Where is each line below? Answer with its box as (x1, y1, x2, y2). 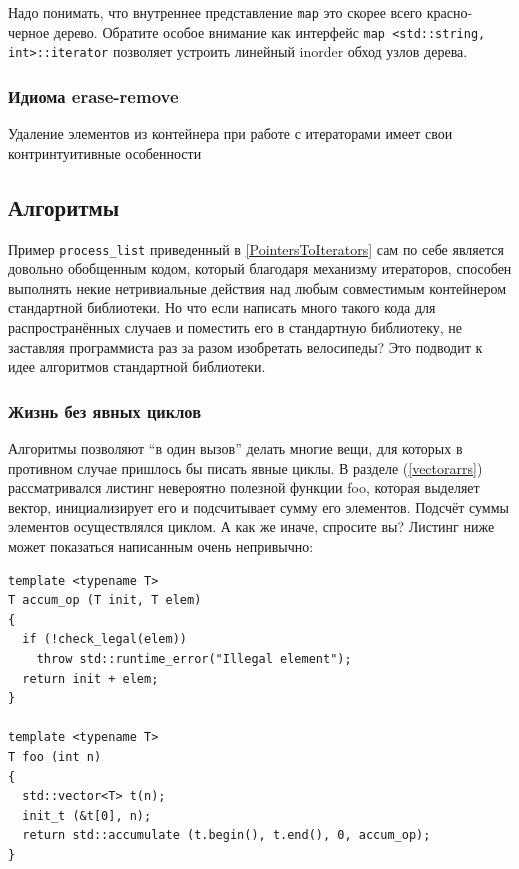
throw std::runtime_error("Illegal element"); (36, 651, 352, 666)
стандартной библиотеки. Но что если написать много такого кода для (8, 297, 436, 318)
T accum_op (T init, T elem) (8, 593, 202, 608)
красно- (426, 2, 473, 22)
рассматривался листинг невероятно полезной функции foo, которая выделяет (8, 477, 480, 498)
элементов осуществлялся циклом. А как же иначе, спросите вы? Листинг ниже (8, 516, 495, 537)
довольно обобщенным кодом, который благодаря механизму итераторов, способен (8, 258, 512, 279)
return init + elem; (22, 671, 159, 686)
